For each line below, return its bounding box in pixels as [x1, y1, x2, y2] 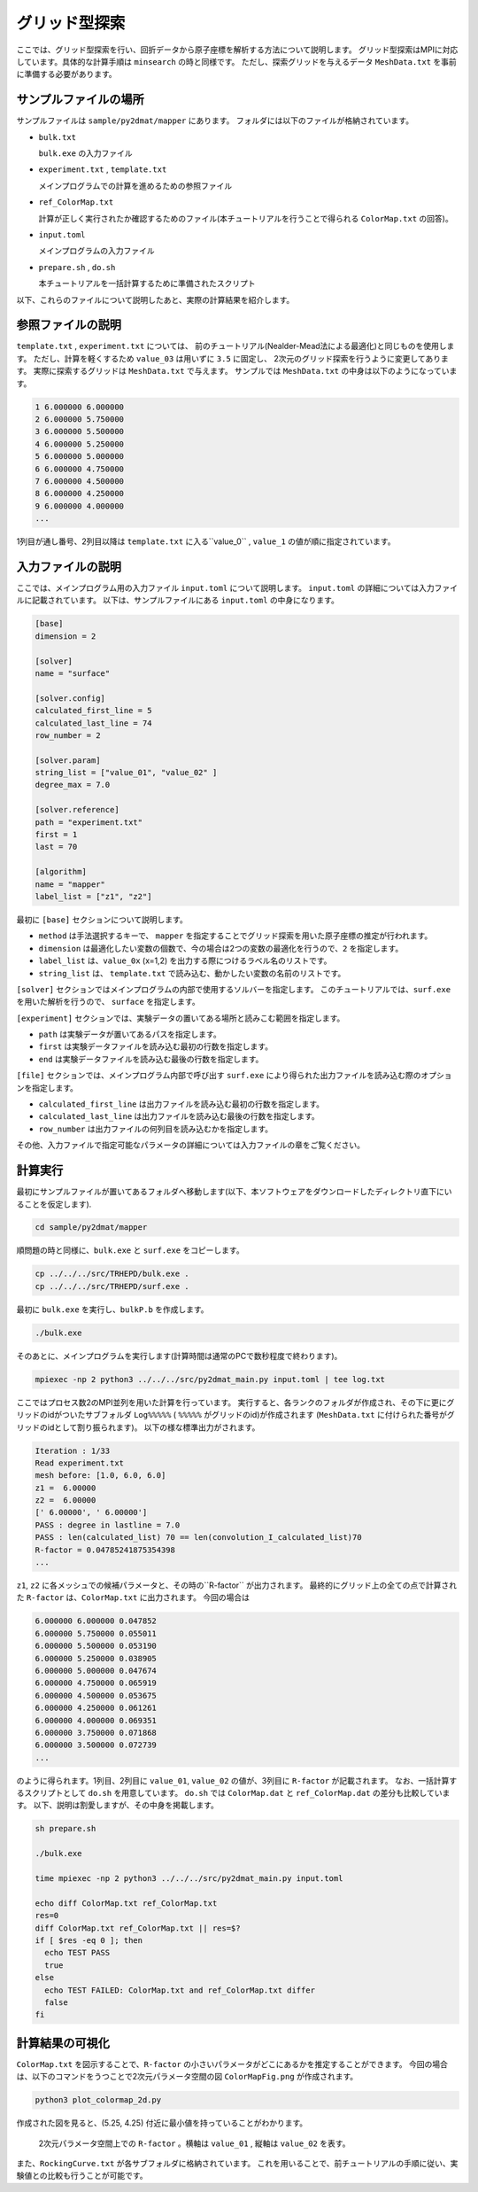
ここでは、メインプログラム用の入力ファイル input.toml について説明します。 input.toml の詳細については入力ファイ [16, 583, 459, 593]
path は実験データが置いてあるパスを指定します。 [38, 1029, 221, 1040]
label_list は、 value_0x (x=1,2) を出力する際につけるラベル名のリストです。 [38, 955, 332, 966]
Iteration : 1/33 [35, 1445, 111, 1456]
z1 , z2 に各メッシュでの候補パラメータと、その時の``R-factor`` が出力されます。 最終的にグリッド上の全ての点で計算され [16, 1580, 458, 1590]
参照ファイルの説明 [16, 317, 121, 332]
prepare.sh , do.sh [38, 261, 116, 272]
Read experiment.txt [35, 1457, 124, 1468]
